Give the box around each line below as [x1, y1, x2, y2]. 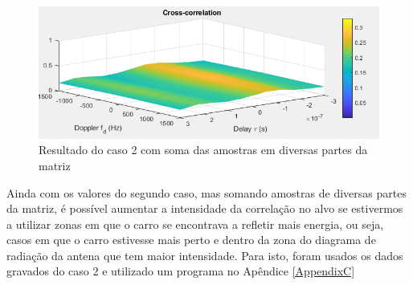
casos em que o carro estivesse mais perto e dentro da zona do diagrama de [6, 231, 376, 248]
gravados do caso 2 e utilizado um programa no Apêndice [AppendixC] [6, 263, 355, 279]
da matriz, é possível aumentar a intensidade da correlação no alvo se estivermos [6, 200, 403, 217]
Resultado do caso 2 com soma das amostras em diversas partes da [39, 141, 368, 158]
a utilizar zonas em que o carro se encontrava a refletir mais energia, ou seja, [6, 215, 384, 232]
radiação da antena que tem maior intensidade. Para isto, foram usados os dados [6, 246, 403, 263]
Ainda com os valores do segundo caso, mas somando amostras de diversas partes [6, 184, 407, 201]
